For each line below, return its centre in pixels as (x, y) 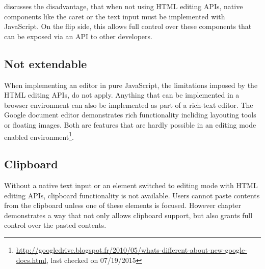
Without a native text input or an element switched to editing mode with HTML (131, 185)
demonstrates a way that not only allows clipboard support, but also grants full (128, 215)
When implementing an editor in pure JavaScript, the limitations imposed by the (131, 85)
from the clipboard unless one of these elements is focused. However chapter (123, 205)
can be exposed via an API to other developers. (78, 36)
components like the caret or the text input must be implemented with (115, 16)
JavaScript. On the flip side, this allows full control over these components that (128, 26)
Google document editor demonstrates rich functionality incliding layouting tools (130, 115)
